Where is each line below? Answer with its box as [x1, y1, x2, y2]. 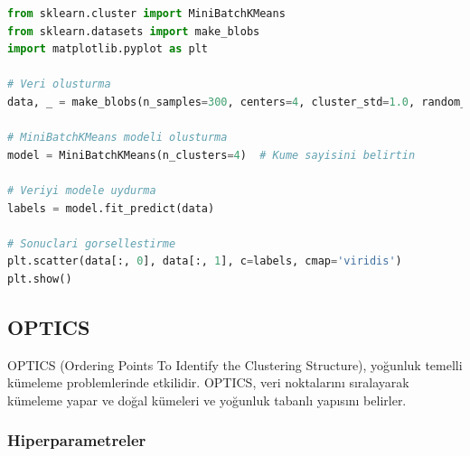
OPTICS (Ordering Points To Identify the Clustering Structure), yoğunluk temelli [7, 355, 463, 374]
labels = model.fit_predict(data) [7, 201, 215, 215]
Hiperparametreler [7, 429, 146, 451]
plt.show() [7, 272, 72, 285]
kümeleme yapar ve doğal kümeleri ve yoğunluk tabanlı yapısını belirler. [7, 390, 407, 409]
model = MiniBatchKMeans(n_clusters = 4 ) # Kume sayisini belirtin [7, 148, 416, 162]
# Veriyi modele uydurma [7, 183, 156, 197]
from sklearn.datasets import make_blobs [7, 24, 260, 38]
